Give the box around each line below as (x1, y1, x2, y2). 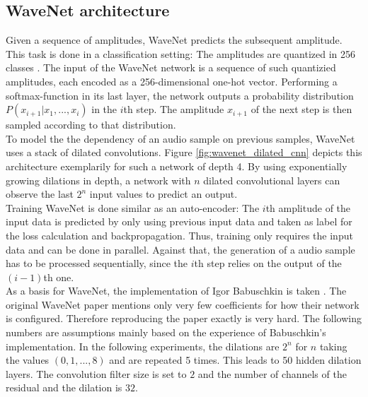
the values (6, 352, 50, 367)
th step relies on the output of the (194, 256, 342, 271)
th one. (43, 269, 74, 284)
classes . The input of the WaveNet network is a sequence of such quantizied (6, 60, 336, 75)
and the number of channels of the (197, 366, 347, 381)
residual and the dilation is (6, 380, 122, 395)
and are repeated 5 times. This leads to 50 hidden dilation (109, 352, 362, 367)
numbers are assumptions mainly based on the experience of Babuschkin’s (6, 325, 326, 340)
